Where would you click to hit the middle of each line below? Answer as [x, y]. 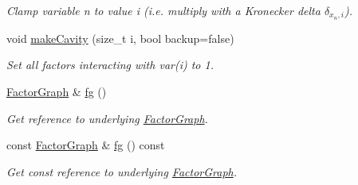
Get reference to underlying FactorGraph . [107, 118]
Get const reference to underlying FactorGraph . [122, 171]
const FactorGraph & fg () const [86, 145]
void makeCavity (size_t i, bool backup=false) [120, 38]
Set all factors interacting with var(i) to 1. [110, 65]
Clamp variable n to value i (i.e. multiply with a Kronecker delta [163, 10]
